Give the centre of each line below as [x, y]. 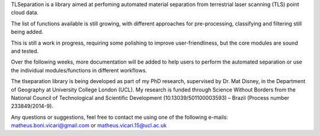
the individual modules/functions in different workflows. [79, 70]
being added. [27, 32]
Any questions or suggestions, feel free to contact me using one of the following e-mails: [119, 117]
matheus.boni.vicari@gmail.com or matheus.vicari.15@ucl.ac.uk [89, 125]
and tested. [25, 51]
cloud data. [25, 12]
